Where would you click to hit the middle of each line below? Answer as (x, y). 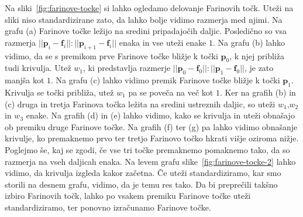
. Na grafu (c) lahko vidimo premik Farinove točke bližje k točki (166, 80)
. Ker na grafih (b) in (258, 92)
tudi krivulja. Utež (38, 68)
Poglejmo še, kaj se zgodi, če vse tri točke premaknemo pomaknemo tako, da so (147, 149)
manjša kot (25, 80)
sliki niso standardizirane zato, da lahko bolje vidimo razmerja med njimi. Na (144, 19)
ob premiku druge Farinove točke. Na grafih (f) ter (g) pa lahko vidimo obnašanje (151, 126)
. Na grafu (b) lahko (249, 42)
